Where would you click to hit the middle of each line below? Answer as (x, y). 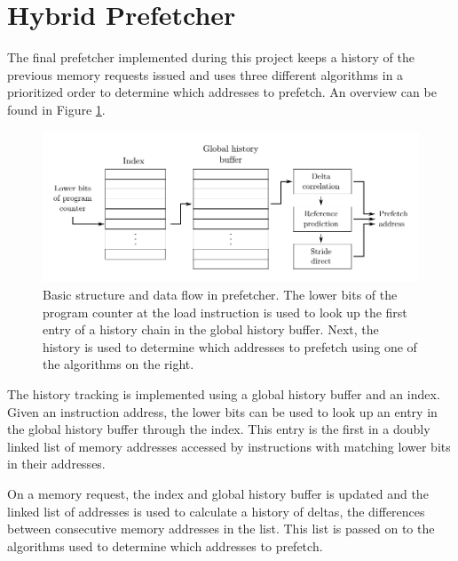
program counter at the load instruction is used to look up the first (225, 312)
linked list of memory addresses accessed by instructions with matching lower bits (229, 446)
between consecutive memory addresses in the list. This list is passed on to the (221, 529)
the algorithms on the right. (118, 364)
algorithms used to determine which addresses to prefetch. (165, 545)
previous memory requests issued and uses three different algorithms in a (205, 74)
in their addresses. (56, 464)
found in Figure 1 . (56, 109)
